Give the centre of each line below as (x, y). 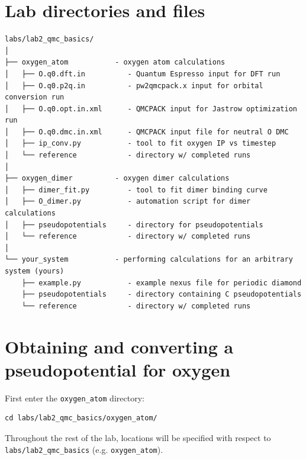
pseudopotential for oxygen (118, 369)
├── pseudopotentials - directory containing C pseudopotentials (162, 295)
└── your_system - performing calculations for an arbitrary (149, 260)
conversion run (35, 97)
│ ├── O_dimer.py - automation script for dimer (128, 202)
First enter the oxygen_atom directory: (75, 398)
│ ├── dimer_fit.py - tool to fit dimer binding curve (136, 190)
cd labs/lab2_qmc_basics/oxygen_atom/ (81, 418)
